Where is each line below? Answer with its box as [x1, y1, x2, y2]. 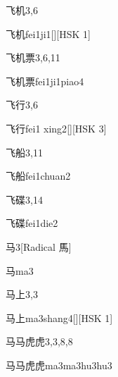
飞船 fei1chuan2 [6, 168, 71, 183]
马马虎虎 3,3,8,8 [6, 334, 73, 349]
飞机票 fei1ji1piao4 [6, 73, 84, 88]
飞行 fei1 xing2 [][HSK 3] [6, 120, 107, 135]
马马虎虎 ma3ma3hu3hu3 [6, 357, 112, 372]
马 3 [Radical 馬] [6, 239, 72, 254]
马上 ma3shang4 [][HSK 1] [6, 310, 113, 325]
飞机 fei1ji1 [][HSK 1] [6, 26, 91, 41]
